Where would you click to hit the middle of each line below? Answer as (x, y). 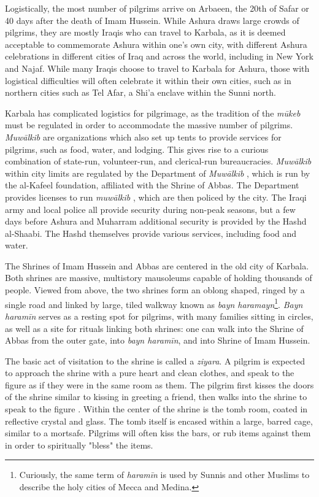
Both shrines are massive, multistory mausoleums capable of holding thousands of (159, 278)
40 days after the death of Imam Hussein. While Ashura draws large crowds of (152, 20)
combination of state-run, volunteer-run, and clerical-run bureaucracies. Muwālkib (158, 161)
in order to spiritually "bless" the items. (79, 445)
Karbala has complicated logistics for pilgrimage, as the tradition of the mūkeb (153, 113)
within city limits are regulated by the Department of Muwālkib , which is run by (158, 173)
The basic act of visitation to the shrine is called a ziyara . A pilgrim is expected (155, 360)
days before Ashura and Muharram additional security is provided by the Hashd (156, 221)
